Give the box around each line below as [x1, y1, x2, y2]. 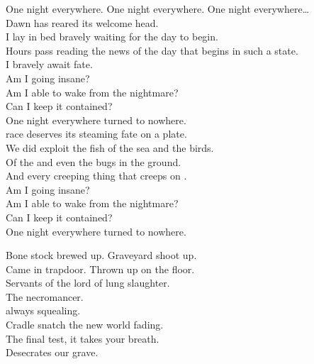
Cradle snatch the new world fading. [6, 317, 164, 332]
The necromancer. [6, 289, 84, 304]
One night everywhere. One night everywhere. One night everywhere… [6, 1, 310, 16]
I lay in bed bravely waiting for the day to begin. [6, 29, 218, 44]
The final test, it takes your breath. [6, 331, 159, 346]
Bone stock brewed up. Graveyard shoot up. [6, 248, 197, 263]
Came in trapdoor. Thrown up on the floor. [6, 261, 195, 276]
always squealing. [6, 303, 81, 318]
